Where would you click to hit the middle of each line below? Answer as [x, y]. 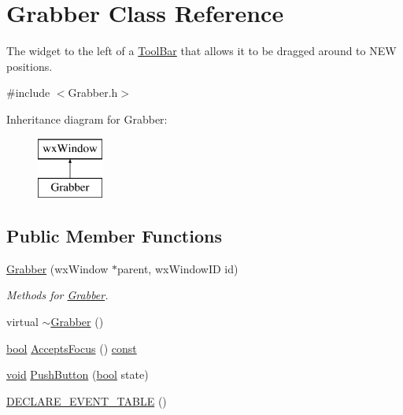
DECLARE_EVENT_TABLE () [87, 400]
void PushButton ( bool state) [78, 374]
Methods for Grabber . [57, 295]
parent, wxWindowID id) [178, 268]
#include [28, 93]
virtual [22, 322]
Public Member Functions [114, 236]
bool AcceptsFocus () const [72, 348]
